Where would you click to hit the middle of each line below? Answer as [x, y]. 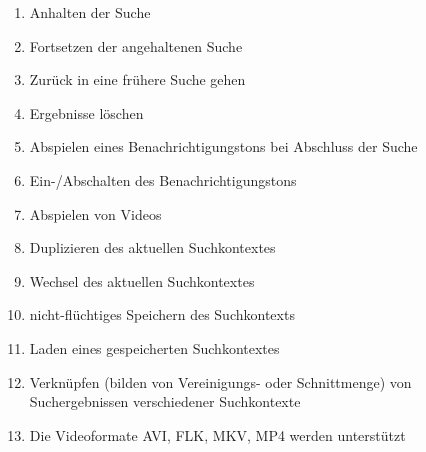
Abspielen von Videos [95, 213]
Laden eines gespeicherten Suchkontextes [154, 347]
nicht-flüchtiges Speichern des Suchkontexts [162, 314]
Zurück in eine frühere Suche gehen [137, 79]
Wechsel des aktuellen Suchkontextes [142, 280]
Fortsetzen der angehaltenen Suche [136, 45]
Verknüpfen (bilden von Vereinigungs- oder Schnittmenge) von [220, 381]
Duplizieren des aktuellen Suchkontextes [152, 247]
